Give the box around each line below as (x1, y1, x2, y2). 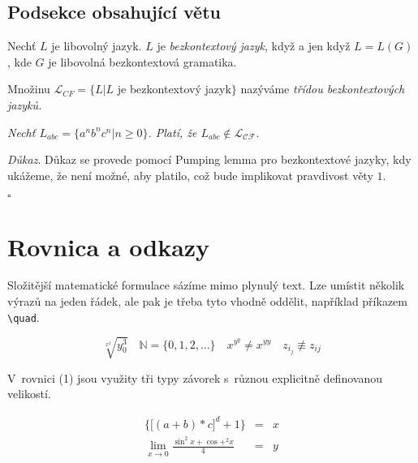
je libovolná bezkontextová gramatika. (48, 53, 237, 70)
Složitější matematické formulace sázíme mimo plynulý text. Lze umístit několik (7, 277, 405, 294)
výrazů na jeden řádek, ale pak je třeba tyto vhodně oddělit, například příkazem (7, 293, 407, 310)
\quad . (7, 308, 40, 325)
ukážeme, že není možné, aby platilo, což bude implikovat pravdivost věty (7, 166, 373, 183)
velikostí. (7, 385, 51, 402)
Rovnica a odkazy (7, 229, 210, 263)
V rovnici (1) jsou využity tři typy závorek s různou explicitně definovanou (7, 369, 382, 386)
